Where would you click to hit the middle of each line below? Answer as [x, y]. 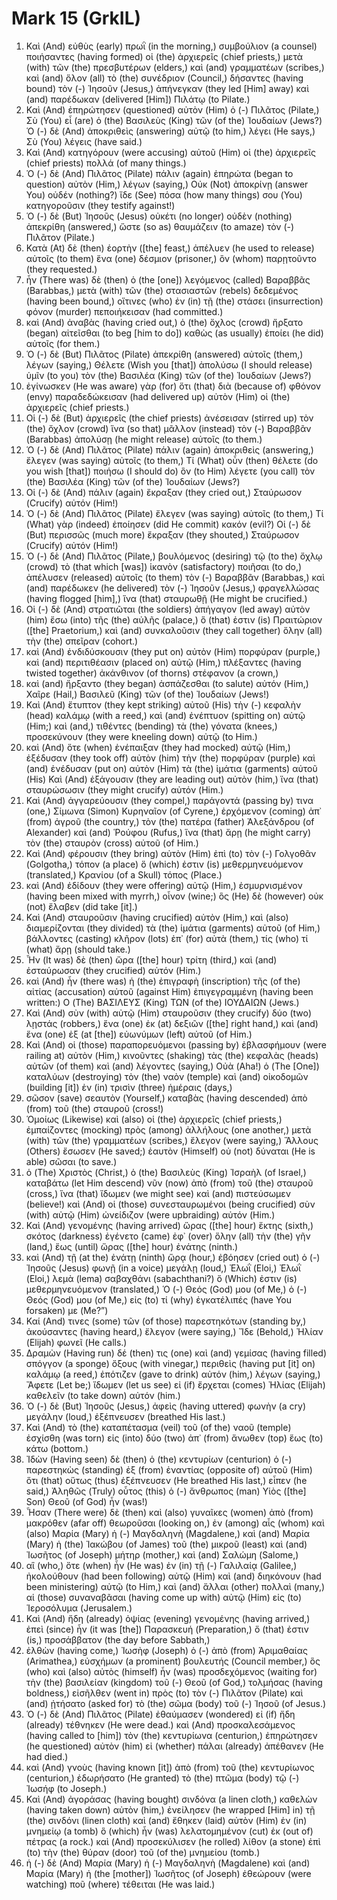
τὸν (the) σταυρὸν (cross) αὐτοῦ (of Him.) [112, 843]
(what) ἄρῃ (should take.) [78, 949]
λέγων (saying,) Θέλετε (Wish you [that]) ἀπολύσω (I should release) [169, 364]
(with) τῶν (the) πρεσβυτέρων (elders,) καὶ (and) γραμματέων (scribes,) [175, 67]
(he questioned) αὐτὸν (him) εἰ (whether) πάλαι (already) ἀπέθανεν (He [174, 1746]
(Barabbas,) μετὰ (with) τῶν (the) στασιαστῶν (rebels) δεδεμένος [162, 290]
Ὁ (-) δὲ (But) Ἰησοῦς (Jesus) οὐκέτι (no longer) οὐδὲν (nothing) [159, 216]
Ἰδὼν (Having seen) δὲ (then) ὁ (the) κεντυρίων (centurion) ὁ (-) [159, 1459]
